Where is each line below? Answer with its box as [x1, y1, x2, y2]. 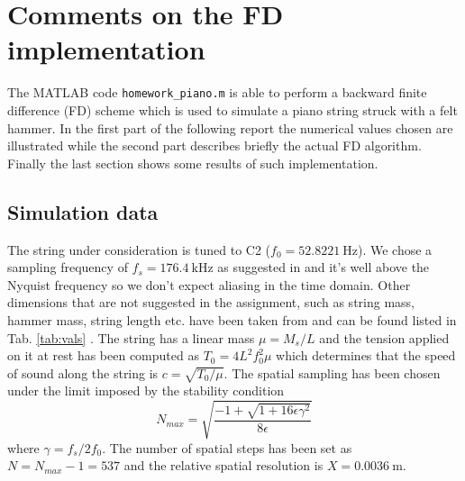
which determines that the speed [276, 346, 456, 365]
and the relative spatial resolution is [123, 456, 324, 475]
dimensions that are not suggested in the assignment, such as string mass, [7, 293, 415, 312]
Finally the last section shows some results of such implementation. [7, 153, 378, 172]
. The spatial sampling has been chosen [223, 363, 441, 382]
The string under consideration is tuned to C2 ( [7, 240, 271, 259]
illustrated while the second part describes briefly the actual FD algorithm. [7, 136, 422, 155]
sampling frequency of [7, 258, 128, 277]
